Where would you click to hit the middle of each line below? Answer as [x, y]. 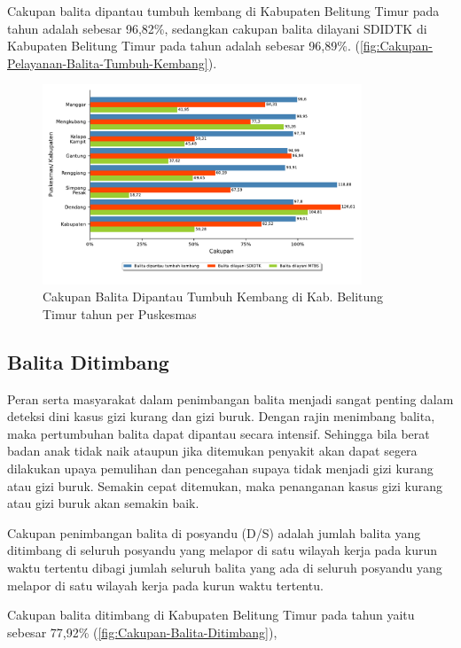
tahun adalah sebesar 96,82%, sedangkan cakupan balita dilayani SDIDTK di [217, 28]
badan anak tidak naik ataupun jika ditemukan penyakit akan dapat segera [212, 451]
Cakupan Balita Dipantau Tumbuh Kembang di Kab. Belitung [213, 297]
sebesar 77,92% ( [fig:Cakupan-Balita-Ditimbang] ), [142, 632]
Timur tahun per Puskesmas [120, 313]
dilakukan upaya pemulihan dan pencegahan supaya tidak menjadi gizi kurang [220, 468]
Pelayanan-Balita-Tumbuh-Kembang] [108, 62]
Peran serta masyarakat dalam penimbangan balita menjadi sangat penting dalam [230, 398]
